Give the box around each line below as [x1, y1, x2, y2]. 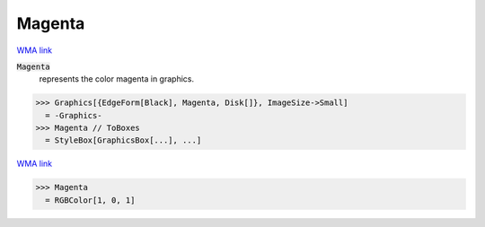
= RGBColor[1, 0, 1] [45, 195, 136, 205]
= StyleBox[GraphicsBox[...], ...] [45, 135, 202, 145]
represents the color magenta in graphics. [39, 74, 195, 84]
